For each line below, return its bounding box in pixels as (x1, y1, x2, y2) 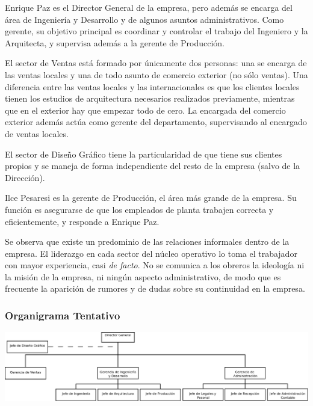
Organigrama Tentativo (5, 307, 120, 322)
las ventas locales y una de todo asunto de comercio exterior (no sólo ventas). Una (5, 68, 308, 81)
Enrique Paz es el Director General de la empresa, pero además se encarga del (5, 1, 293, 13)
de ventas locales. (5, 127, 69, 140)
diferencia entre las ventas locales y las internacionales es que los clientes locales (5, 80, 300, 93)
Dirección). (5, 171, 45, 183)
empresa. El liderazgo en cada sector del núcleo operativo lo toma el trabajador (5, 247, 297, 259)
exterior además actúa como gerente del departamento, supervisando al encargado (5, 115, 307, 128)
